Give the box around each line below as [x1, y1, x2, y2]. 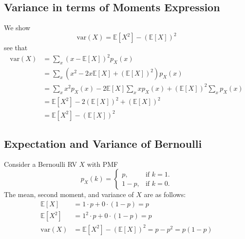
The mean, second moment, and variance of [4, 189, 134, 199]
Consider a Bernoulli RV [4, 159, 77, 169]
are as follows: [144, 189, 186, 199]
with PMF [87, 159, 118, 169]
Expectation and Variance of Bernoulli [4, 136, 202, 151]
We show [4, 22, 31, 33]
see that [4, 42, 28, 53]
